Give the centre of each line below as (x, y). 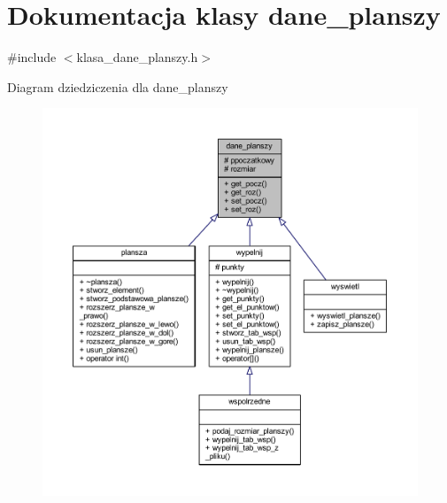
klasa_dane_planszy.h (137, 57)
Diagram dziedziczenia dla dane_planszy (118, 86)
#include (32, 57)
